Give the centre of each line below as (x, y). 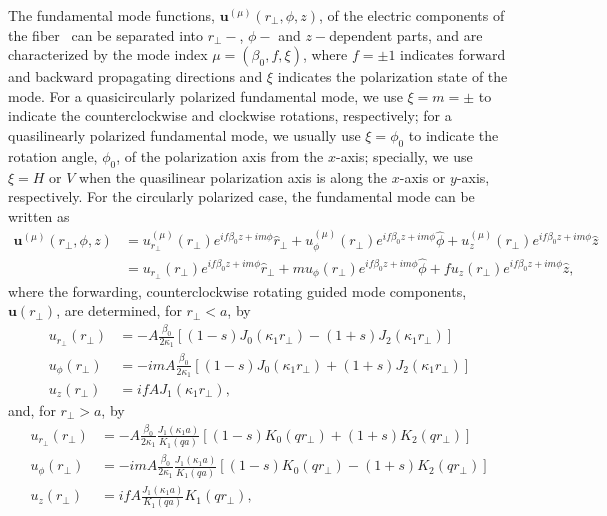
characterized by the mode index (108, 54)
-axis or (422, 176)
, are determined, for (119, 310)
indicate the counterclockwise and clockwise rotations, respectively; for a (230, 115)
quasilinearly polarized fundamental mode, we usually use (184, 134)
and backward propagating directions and (135, 76)
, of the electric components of (411, 15)
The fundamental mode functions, (111, 15)
